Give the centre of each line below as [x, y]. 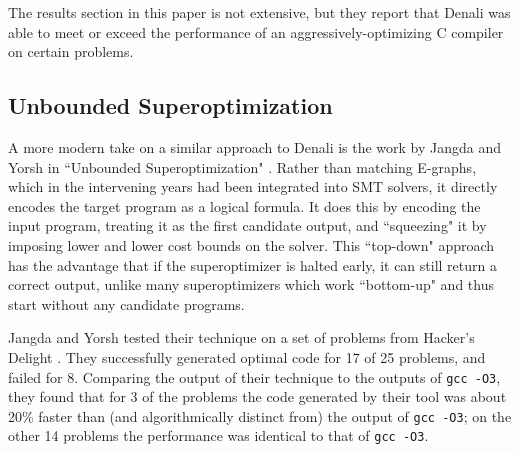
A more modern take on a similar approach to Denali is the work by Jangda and [255, 146]
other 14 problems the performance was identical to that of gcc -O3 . [218, 435]
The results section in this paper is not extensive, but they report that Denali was [259, 12]
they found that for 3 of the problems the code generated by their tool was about [257, 396]
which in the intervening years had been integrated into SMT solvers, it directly [253, 186]
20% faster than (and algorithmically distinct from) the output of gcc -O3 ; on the [260, 415]
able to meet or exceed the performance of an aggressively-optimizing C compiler [256, 31]
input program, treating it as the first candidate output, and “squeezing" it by [247, 225]
